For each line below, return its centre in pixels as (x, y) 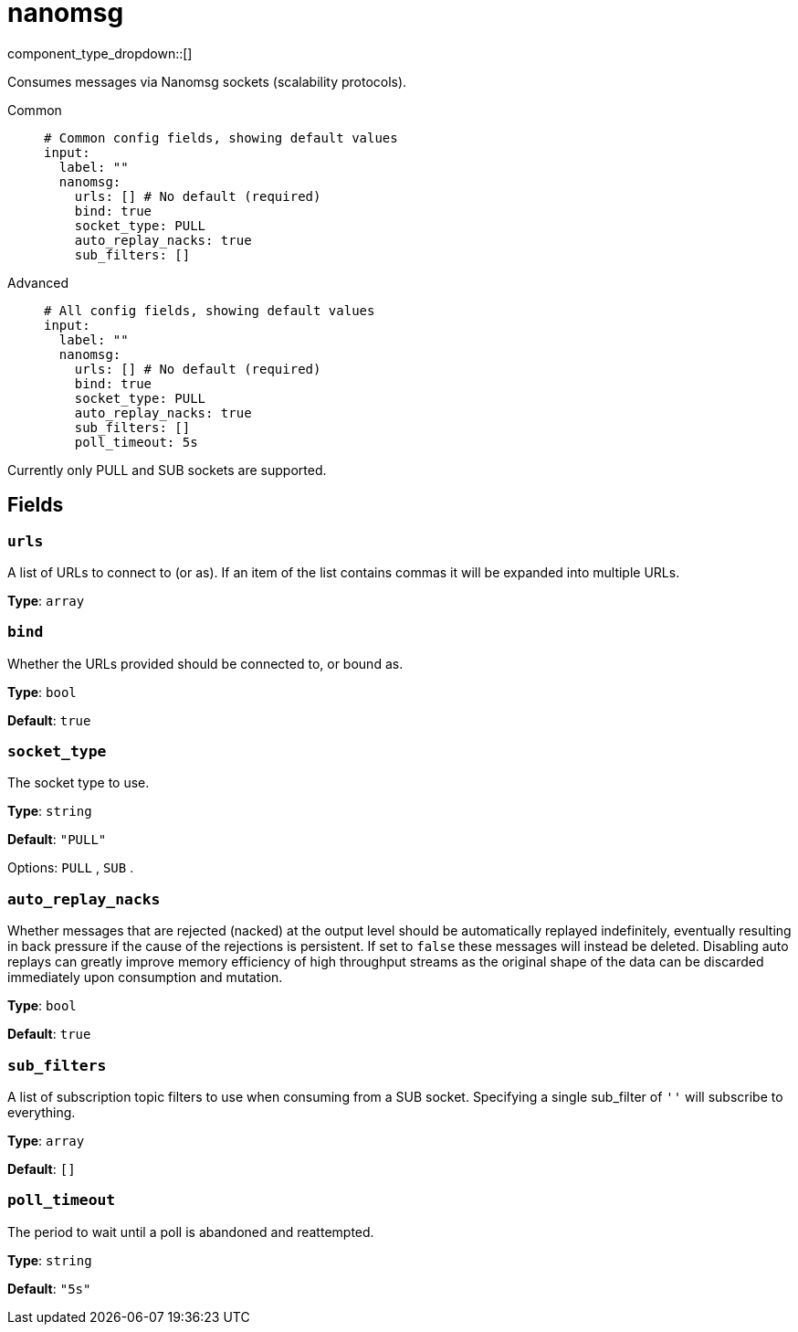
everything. (42, 1112)
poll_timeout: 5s (136, 442)
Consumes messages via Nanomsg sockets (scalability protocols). (207, 81)
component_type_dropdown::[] (100, 53)
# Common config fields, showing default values (221, 137)
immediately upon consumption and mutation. (145, 978)
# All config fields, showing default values (210, 310)
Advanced (38, 282)
